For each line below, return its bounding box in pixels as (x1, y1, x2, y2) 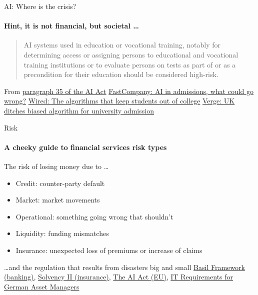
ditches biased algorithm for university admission (4, 105, 154, 115)
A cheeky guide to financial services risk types (4, 141, 167, 152)
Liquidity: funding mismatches (15, 228, 109, 238)
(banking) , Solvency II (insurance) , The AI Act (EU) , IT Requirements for (4, 271, 233, 282)
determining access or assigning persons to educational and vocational (23, 49, 238, 59)
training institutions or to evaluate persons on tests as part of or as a (23, 59, 236, 69)
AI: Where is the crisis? (4, 1, 76, 11)
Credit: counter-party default (15, 177, 105, 188)
